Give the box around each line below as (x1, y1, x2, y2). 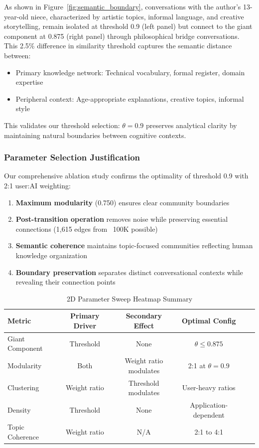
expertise (15, 77, 43, 87)
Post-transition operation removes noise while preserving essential (15, 214, 228, 224)
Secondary (126, 310, 162, 321)
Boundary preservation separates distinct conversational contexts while (15, 267, 243, 277)
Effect (133, 320, 154, 330)
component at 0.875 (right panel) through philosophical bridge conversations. (4, 30, 240, 41)
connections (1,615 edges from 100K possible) (15, 223, 158, 234)
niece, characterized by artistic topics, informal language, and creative (30, 11, 244, 21)
